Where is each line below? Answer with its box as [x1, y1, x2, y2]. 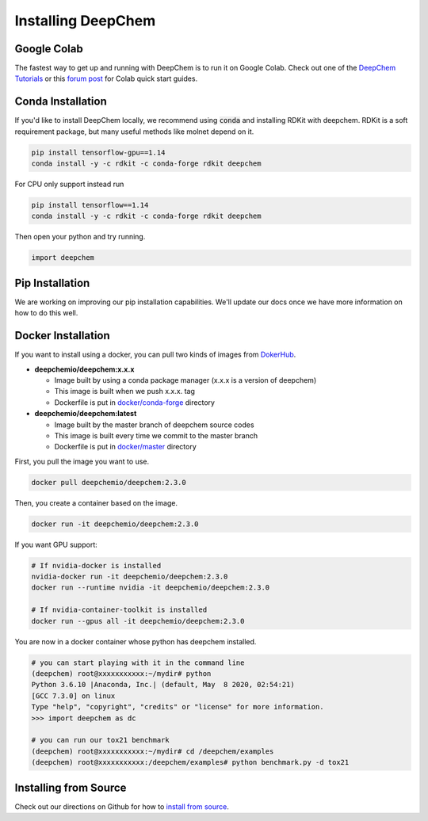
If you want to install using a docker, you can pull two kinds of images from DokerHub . [14, 349, 296, 360]
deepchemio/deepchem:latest [34, 409, 137, 418]
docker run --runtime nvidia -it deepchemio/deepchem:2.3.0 [31, 583, 270, 592]
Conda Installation [14, 95, 107, 109]
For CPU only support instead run [14, 179, 124, 189]
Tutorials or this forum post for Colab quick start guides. [14, 74, 198, 83]
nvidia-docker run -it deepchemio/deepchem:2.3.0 [31, 572, 228, 582]
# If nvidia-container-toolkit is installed [31, 605, 208, 614]
